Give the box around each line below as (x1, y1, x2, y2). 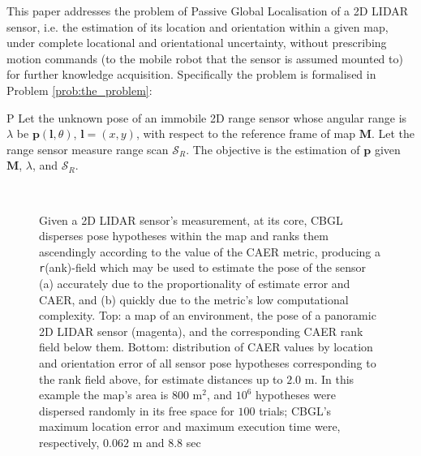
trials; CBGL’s (259, 402, 332, 419)
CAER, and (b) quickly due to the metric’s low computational (39, 290, 349, 308)
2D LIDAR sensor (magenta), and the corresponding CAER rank (39, 322, 363, 339)
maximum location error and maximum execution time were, (39, 418, 341, 435)
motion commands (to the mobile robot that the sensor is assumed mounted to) (6, 49, 403, 67)
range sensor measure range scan (6, 140, 169, 157)
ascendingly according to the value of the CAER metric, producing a (39, 243, 380, 260)
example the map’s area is (39, 386, 169, 403)
